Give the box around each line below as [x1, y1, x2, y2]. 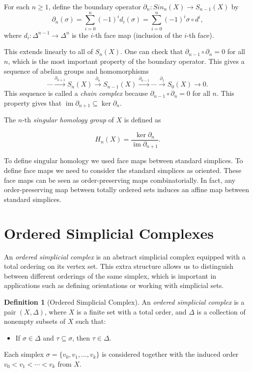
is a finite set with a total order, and [77, 306, 187, 316]
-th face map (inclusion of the [93, 29, 182, 40]
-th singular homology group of [22, 114, 114, 125]
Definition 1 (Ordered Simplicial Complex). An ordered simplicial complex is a [4, 296, 245, 307]
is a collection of [197, 306, 246, 316]
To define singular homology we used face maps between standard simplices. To [4, 155, 243, 166]
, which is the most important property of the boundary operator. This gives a [8, 56, 245, 66]
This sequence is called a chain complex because [4, 88, 148, 98]
